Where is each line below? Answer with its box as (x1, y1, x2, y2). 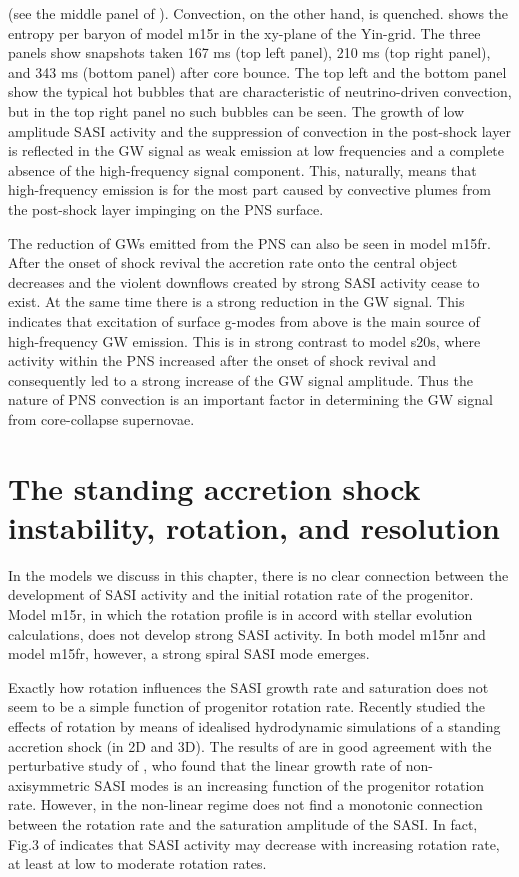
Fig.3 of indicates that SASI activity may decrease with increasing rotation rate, (8, 833, 500, 854)
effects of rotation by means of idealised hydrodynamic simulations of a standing (8, 715, 501, 736)
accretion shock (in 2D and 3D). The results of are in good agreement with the (8, 735, 492, 756)
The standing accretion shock (8, 467, 421, 508)
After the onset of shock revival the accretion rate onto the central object (8, 252, 458, 273)
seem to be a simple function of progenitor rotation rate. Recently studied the (8, 696, 485, 717)
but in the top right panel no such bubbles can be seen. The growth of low (8, 100, 465, 121)
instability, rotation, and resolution (8, 506, 500, 547)
